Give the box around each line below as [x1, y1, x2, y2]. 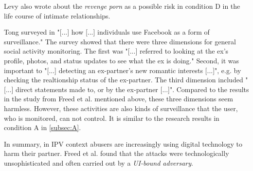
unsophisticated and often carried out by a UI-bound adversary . [4, 157, 193, 168]
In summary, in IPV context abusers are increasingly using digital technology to [4, 138, 242, 149]
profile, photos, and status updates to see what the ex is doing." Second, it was [4, 55, 239, 65]
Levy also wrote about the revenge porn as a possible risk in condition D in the [4, 1, 240, 11]
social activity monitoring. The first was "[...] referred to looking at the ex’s [4, 46, 229, 56]
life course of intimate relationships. [4, 10, 110, 20]
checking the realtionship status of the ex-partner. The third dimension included [4, 75, 243, 85]
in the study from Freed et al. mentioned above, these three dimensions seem [4, 94, 233, 104]
